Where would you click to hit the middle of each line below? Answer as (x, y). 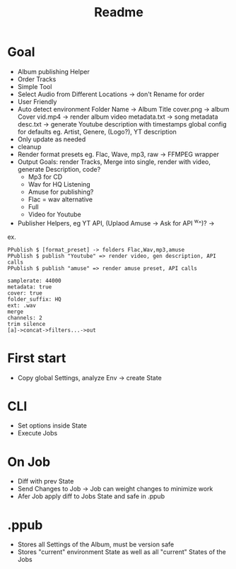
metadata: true (30, 287)
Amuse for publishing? (61, 192)
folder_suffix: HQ (34, 299)
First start (37, 358)
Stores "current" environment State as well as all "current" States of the (122, 552)
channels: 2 (25, 318)
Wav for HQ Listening (59, 184)
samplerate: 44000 (34, 281)
